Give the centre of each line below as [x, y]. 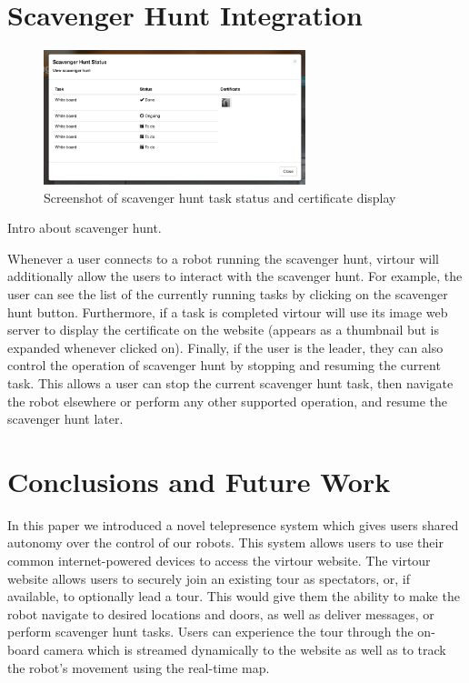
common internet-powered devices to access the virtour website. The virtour [219, 561]
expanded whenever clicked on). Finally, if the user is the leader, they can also [225, 347]
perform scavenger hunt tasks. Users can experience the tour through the [210, 632]
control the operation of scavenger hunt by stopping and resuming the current [224, 365]
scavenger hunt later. [65, 419]
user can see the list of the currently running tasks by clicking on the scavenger [228, 293]
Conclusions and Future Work [199, 481]
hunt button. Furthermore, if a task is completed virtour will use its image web [228, 311]
